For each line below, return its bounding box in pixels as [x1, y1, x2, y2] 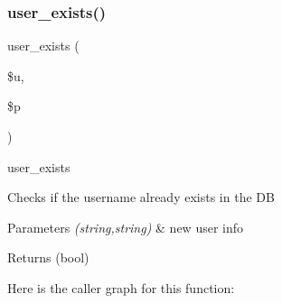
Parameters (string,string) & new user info [7, 217, 244, 236]
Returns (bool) [7, 248, 89, 267]
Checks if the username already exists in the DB [7, 188, 275, 207]
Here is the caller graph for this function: [7, 278, 235, 297]
